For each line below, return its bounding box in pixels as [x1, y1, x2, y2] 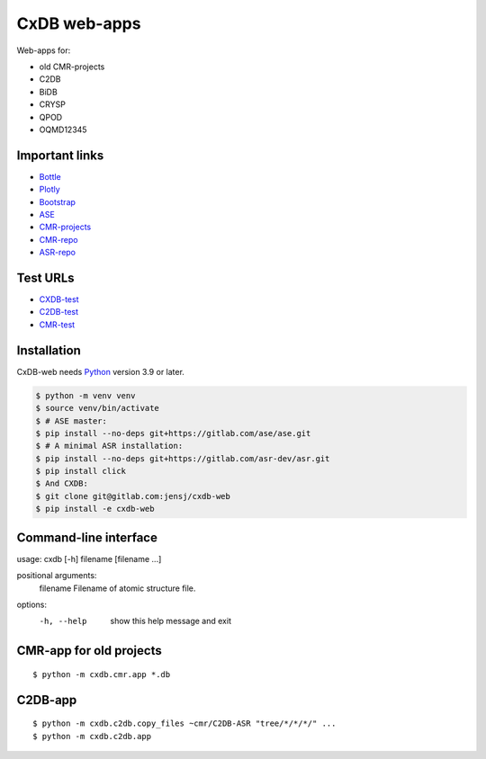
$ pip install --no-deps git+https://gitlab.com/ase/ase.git [35, 428, 311, 438]
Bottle [39, 171, 62, 182]
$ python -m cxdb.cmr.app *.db [32, 669, 171, 679]
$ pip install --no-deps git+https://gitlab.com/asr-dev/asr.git [35, 453, 330, 463]
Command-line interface [16, 530, 157, 545]
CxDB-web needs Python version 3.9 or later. [16, 366, 184, 377]
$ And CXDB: [35, 478, 89, 489]
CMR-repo [39, 234, 78, 245]
